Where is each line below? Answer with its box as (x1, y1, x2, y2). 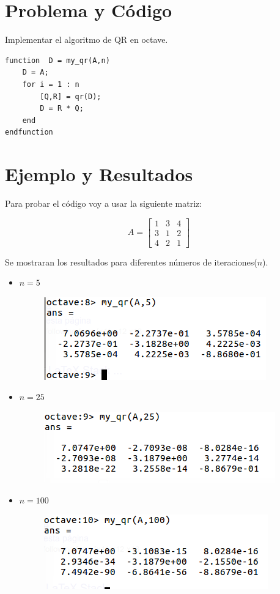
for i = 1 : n (22, 80, 79, 89)
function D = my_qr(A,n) (5, 56, 110, 65)
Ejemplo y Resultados (5, 161, 193, 187)
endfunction (5, 128, 53, 137)
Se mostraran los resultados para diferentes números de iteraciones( (5, 255, 257, 268)
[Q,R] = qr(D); (40, 92, 101, 101)
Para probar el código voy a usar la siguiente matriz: (5, 197, 202, 209)
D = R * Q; (40, 104, 84, 113)
